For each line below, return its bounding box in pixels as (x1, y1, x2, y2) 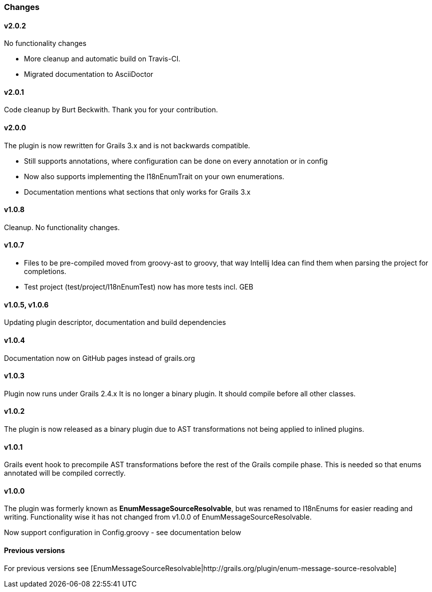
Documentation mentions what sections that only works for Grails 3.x (24, 187, 251, 196)
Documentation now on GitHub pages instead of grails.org (4, 353, 195, 362)
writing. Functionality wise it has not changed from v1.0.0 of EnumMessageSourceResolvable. (4, 513, 312, 522)
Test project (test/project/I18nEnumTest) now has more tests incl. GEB (24, 283, 253, 292)
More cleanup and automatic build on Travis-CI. (24, 54, 181, 63)
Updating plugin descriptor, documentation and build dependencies (4, 318, 226, 327)
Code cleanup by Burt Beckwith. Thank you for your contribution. (4, 105, 218, 114)
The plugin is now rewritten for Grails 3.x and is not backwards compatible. (4, 141, 250, 150)
